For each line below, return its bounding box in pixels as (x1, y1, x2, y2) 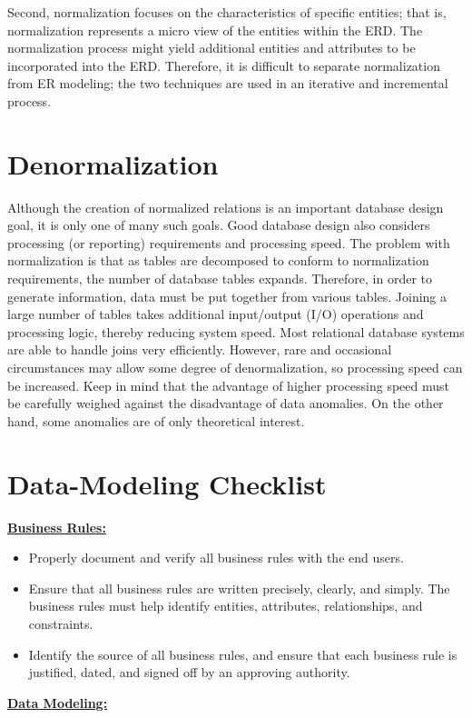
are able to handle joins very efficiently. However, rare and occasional (7, 340, 392, 359)
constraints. (28, 613, 93, 633)
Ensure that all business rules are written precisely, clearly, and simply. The (28, 578, 450, 597)
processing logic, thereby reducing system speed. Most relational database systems (7, 322, 465, 341)
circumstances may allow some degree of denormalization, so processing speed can (7, 358, 463, 377)
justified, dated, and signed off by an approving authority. (28, 663, 350, 682)
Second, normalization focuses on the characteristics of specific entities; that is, (7, 3, 447, 21)
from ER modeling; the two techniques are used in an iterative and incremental (7, 74, 448, 93)
